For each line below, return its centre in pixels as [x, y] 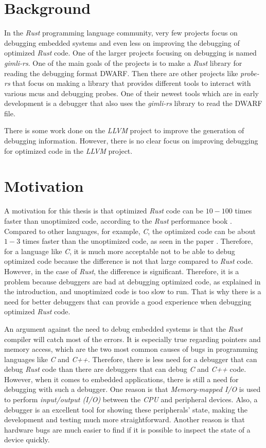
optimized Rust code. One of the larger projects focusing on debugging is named [130, 53]
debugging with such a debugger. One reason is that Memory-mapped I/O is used [132, 389]
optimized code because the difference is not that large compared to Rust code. [129, 261]
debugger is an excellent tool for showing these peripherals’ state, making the [126, 409]
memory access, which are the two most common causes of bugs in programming [131, 349]
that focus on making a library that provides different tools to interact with [132, 83]
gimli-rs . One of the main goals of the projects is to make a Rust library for [123, 62]
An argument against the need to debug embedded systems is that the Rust [123, 328]
